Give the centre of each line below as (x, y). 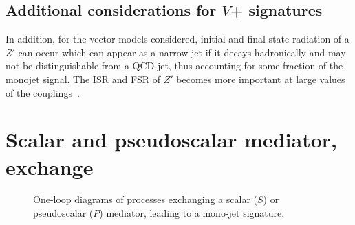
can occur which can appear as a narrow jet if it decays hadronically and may (182, 52)
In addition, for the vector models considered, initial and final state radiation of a (177, 39)
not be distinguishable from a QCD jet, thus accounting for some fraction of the (174, 66)
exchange (50, 166)
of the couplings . (43, 92)
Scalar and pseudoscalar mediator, (171, 140)
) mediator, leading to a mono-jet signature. (192, 213)
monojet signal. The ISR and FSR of (83, 79)
